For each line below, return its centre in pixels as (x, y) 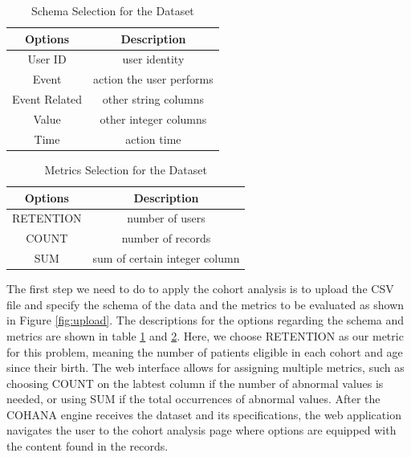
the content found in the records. (87, 446)
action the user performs (153, 79)
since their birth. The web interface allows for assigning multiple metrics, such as (205, 367)
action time (153, 139)
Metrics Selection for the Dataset (126, 169)
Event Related (47, 99)
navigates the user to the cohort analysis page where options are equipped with (201, 430)
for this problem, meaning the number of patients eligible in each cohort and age (205, 351)
